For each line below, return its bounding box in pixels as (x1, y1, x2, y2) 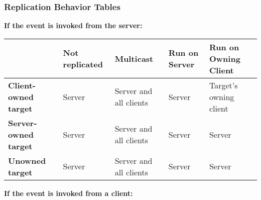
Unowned (8, 154, 46, 166)
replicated (63, 58, 103, 70)
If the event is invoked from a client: (4, 187, 133, 198)
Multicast (114, 52, 154, 64)
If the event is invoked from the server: (4, 20, 143, 31)
